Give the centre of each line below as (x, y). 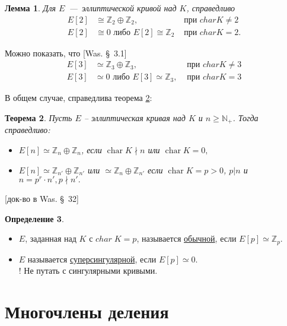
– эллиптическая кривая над (135, 117)
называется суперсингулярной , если (92, 259)
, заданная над (51, 238)
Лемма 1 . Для (31, 8)
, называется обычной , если (186, 238)
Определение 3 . (34, 218)
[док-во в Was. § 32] (42, 199)
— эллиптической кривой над (123, 8)
